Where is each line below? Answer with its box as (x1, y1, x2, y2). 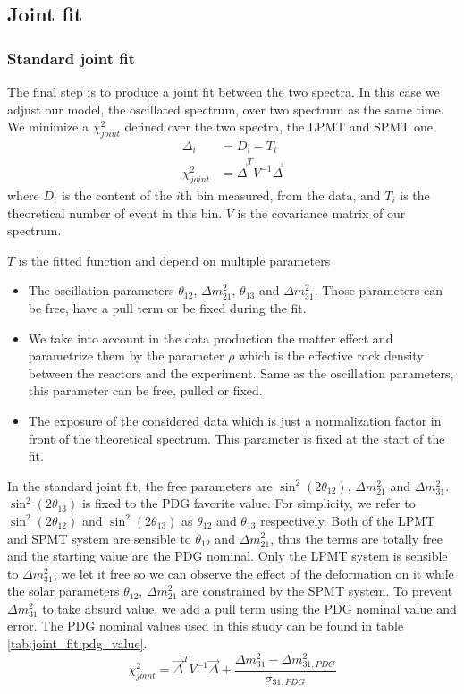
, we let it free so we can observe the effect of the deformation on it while (53, 563, 454, 582)
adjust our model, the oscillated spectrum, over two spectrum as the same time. (7, 99, 444, 118)
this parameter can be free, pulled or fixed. (28, 381, 263, 400)
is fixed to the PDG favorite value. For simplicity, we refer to (81, 494, 416, 512)
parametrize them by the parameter (28, 346, 224, 365)
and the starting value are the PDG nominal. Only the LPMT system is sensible (7, 546, 448, 565)
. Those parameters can (314, 281, 443, 300)
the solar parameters (7, 581, 120, 600)
